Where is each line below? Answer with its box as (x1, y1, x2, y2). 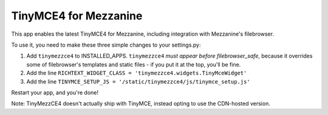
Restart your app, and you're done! (11, 88, 98, 96)
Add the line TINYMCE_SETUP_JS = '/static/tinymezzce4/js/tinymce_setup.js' (26, 77, 250, 85)
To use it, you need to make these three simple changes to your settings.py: (11, 41, 201, 48)
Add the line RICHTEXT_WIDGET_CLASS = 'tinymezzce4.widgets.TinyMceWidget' (26, 70, 247, 77)
